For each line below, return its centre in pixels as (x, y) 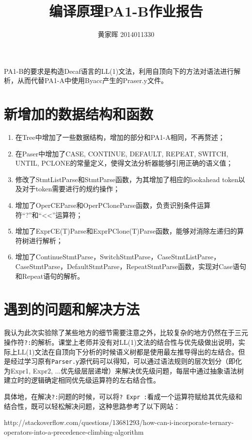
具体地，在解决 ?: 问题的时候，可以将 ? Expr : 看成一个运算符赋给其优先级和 (123, 396)
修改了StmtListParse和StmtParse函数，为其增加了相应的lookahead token (127, 179)
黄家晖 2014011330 (126, 34)
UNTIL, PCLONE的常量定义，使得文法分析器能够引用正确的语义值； (124, 163)
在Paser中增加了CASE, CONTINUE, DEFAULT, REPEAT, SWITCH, (122, 153)
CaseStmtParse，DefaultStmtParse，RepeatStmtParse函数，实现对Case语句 (131, 266)
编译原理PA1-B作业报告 (126, 11)
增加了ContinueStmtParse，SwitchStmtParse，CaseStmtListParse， (118, 257)
